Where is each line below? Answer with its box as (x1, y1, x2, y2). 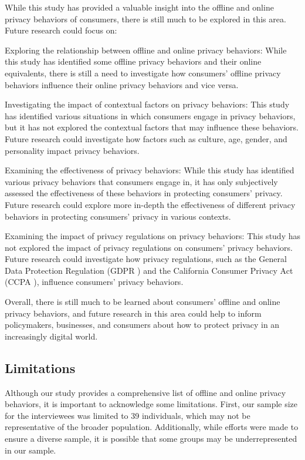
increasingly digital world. (5, 330, 98, 342)
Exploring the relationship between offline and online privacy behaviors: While (5, 43, 287, 56)
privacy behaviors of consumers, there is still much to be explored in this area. (5, 12, 286, 25)
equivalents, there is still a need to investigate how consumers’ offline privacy (5, 66, 281, 79)
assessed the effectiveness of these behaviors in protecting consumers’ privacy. (5, 187, 283, 199)
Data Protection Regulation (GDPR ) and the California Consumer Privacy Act (5, 264, 293, 276)
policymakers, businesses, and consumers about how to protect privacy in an (5, 318, 280, 331)
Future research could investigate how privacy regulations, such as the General (5, 253, 287, 265)
